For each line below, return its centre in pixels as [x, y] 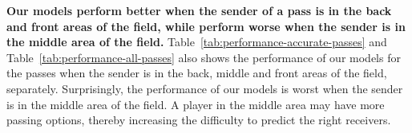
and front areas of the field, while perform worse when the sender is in [206, 26]
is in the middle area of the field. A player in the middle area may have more [196, 104]
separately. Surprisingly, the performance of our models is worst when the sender [205, 88]
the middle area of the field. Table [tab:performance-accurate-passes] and [197, 42]
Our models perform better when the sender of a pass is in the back [199, 10]
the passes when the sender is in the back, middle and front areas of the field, [197, 73]
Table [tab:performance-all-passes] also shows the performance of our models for [204, 57]
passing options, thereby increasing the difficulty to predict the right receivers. [199, 120]
